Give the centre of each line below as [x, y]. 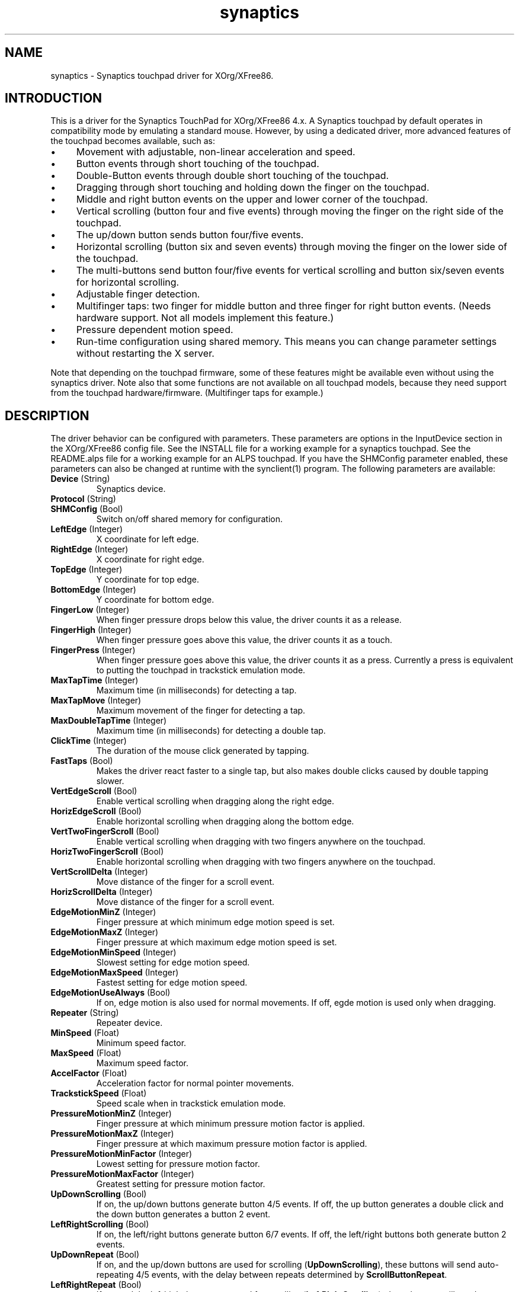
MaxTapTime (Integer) [94, 680]
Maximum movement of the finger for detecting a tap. [201, 711]
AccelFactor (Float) [89, 1073]
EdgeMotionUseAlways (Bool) [110, 993]
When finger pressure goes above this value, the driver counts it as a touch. [244, 640]
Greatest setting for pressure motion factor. [181, 1184]
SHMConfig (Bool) [87, 509]
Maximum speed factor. [142, 1063]
